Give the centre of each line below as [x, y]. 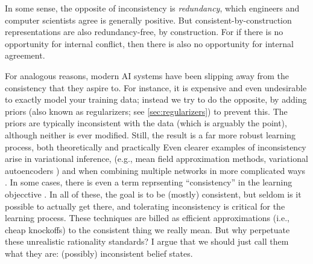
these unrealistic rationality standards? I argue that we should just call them [147, 241]
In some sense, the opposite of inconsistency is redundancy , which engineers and [152, 8]
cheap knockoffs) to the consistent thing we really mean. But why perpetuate [147, 229]
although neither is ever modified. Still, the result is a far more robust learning [150, 134]
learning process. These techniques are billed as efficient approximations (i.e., [147, 218]
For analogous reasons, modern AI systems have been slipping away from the [147, 75]
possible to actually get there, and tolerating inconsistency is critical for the [145, 206]
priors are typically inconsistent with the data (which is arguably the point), [146, 123]
